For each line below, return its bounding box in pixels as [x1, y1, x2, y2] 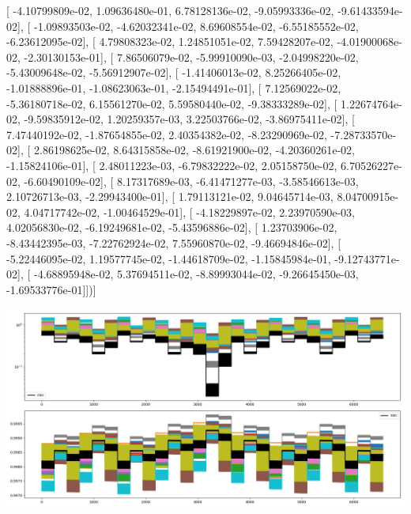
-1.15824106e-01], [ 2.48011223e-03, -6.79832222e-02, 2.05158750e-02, [6, 157, 337, 173]
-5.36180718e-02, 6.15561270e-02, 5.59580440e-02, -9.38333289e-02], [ [6, 95, 337, 111]
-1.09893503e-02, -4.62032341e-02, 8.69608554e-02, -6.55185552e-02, [33, 17, 359, 34]
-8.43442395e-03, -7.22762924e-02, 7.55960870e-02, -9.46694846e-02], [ [6, 234, 341, 251]
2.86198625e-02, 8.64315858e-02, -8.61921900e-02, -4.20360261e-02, [33, 142, 355, 158]
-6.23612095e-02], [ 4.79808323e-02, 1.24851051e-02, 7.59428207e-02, [6, 33, 334, 50]
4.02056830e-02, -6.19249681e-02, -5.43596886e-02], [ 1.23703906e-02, [6, 219, 337, 236]
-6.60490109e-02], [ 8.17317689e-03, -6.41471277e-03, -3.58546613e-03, [24, 172, 359, 189]
